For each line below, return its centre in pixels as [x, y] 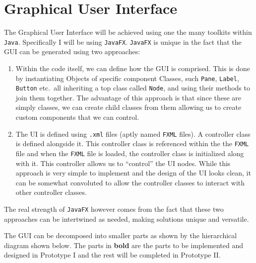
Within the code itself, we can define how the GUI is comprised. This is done [133, 68]
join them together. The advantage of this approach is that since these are [128, 97]
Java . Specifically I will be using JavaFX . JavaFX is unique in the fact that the [123, 42]
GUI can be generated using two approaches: [72, 51]
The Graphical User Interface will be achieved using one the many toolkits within [128, 32]
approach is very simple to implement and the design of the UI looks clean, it [133, 173]
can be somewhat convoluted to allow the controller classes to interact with [130, 182]
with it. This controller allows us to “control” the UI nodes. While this [123, 163]
